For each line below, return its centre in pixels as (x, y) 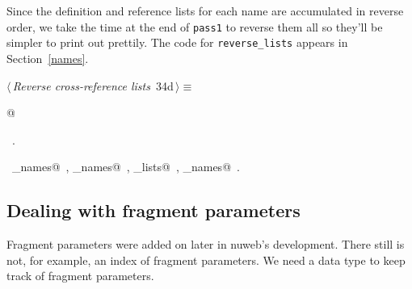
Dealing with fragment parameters (153, 210)
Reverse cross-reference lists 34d (93, 85)
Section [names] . (48, 58)
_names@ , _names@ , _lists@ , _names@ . (126, 167)
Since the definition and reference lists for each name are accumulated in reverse (205, 10)
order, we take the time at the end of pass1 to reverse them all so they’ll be (195, 26)
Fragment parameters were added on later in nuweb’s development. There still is (206, 244)
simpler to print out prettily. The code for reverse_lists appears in (177, 42)
